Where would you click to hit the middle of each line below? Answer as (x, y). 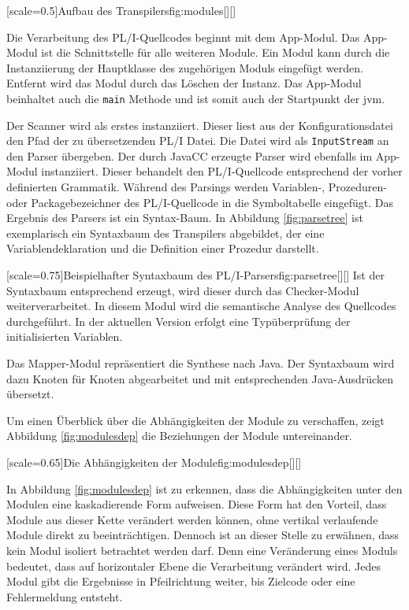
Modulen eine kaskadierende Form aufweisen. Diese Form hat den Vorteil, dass (197, 504)
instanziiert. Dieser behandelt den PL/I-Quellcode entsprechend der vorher (222, 171)
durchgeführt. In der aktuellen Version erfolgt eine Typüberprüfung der (178, 321)
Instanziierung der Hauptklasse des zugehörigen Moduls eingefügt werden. (185, 67)
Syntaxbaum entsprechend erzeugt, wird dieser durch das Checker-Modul (183, 290)
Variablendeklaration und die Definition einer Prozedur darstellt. (163, 248)
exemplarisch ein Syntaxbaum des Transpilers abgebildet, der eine (165, 233)
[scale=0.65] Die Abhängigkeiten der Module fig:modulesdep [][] (154, 462)
